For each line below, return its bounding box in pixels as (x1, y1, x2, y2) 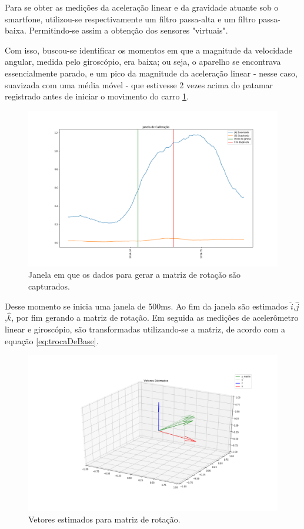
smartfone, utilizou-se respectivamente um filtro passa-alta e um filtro (5, 12, 256, 25)
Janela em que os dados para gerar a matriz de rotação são (28, 268, 241, 281)
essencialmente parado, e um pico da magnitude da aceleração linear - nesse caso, (5, 66, 298, 79)
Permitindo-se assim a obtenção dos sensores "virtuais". (29, 24, 228, 36)
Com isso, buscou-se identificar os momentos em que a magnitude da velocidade (5, 44, 292, 56)
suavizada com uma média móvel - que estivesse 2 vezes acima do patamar (5, 78, 273, 91)
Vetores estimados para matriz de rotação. (28, 513, 181, 525)
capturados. (28, 280, 70, 292)
